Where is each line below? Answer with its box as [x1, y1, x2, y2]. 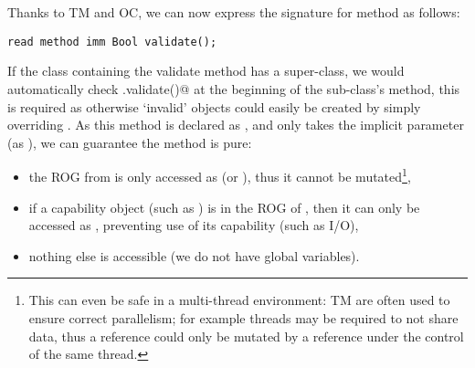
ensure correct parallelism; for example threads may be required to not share [28, 309, 459, 328]
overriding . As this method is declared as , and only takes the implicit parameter [7, 115, 464, 134]
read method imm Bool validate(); [7, 35, 217, 48]
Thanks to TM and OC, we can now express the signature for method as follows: [7, 3, 460, 22]
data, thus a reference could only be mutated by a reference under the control [28, 326, 464, 345]
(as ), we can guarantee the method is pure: [7, 132, 252, 152]
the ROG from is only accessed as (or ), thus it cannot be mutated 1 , [28, 164, 411, 186]
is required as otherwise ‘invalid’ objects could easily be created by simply [7, 97, 421, 116]
